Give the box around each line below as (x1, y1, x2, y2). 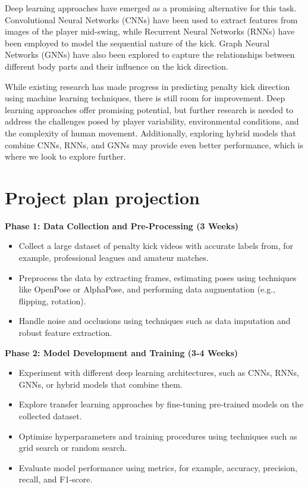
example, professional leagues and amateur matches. (18, 251, 209, 264)
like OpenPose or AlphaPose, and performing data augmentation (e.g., (18, 283, 275, 295)
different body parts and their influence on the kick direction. (5, 60, 228, 72)
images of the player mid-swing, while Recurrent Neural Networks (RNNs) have (5, 25, 295, 38)
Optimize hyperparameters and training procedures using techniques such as (18, 429, 297, 442)
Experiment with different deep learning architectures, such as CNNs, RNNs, (18, 366, 299, 379)
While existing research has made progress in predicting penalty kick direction (5, 80, 290, 92)
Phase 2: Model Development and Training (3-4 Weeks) (5, 346, 238, 359)
